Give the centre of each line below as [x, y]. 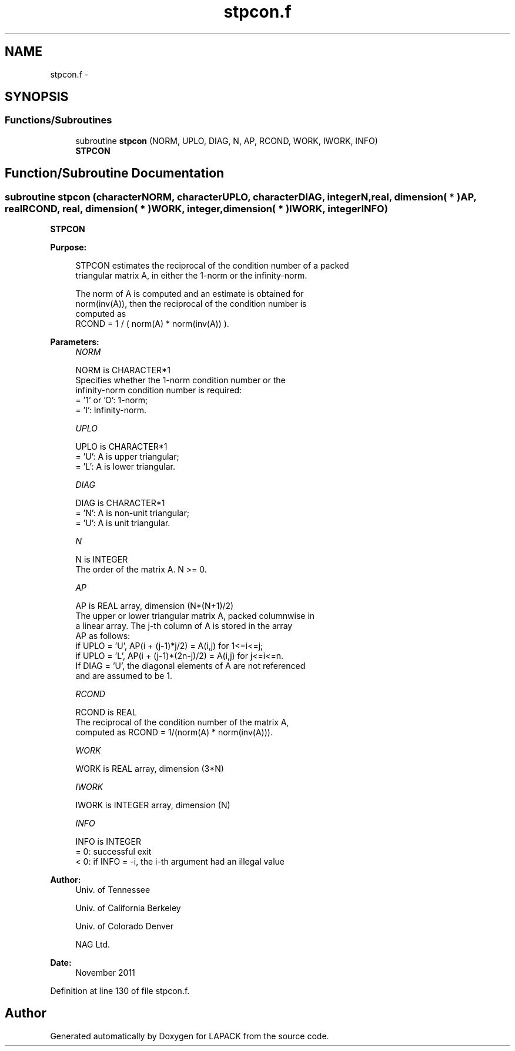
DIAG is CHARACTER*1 [120, 503]
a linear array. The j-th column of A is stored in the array [184, 626]
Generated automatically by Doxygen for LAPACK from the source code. [190, 1036]
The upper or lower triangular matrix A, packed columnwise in [195, 616]
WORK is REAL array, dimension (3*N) [150, 769]
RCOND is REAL [106, 712]
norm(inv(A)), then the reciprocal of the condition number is [191, 304]
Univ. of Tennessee [113, 890]
